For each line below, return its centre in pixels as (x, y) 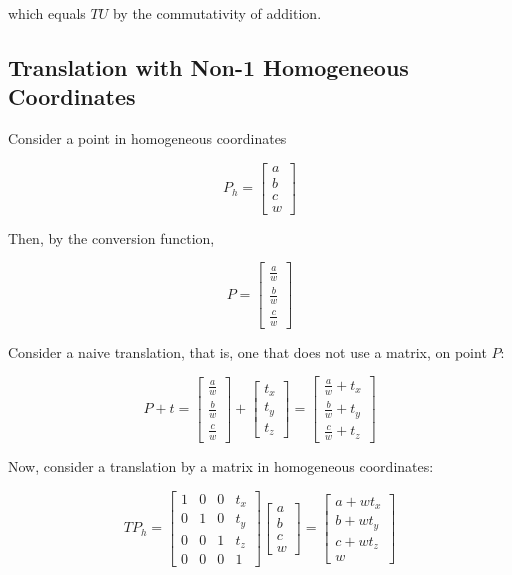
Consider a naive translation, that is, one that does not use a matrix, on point (247, 351)
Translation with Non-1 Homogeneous (208, 66)
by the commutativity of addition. (217, 13)
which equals (47, 13)
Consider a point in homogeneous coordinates (147, 138)
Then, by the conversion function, (111, 237)
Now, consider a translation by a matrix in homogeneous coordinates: (221, 465)
